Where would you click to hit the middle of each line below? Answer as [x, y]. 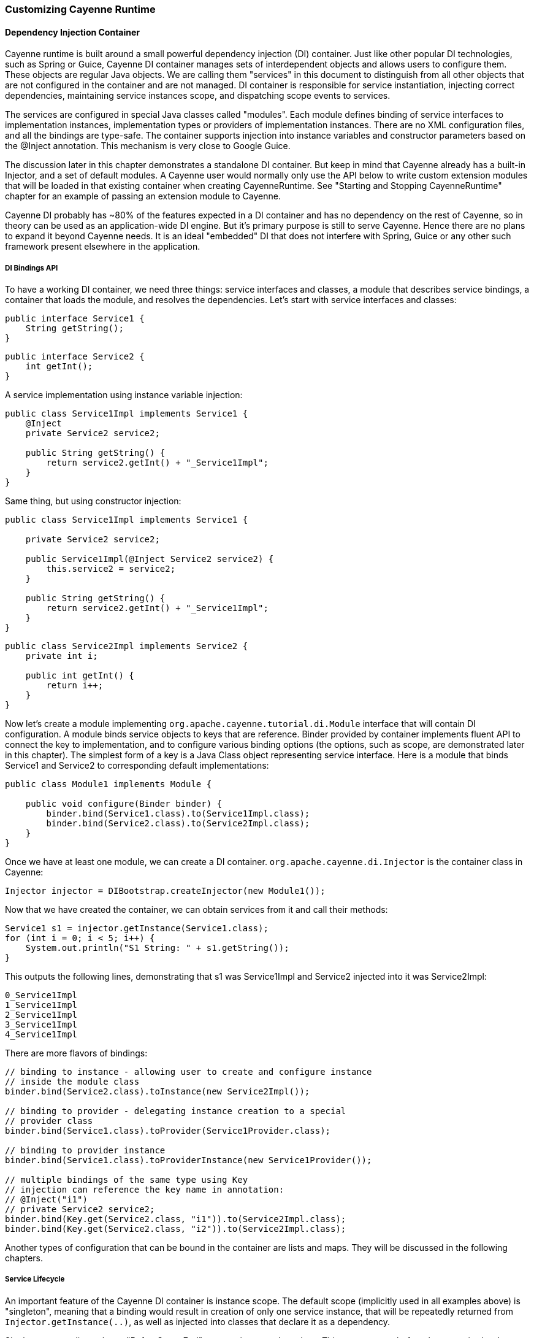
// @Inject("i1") [46, 1199]
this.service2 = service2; [111, 569]
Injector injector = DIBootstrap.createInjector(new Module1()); [165, 891]
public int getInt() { [80, 675]
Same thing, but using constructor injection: [93, 501]
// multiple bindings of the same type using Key [127, 1180]
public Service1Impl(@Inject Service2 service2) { [150, 559]
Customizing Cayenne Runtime [80, 9]
